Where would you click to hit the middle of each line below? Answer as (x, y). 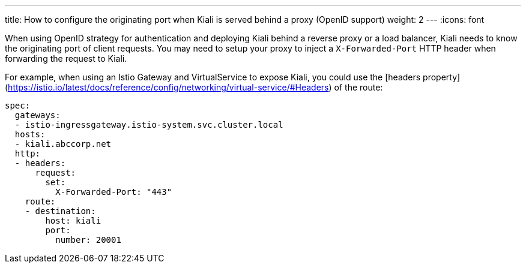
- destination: (60, 211)
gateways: (38, 115)
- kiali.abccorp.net (63, 144)
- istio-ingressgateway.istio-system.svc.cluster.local (149, 125)
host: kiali (73, 221)
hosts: (30, 134)
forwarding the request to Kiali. (66, 58)
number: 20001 (88, 240)
